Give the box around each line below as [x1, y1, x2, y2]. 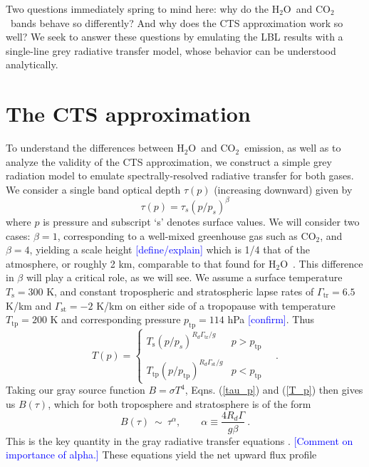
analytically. [6, 57, 58, 72]
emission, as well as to [244, 140, 341, 155]
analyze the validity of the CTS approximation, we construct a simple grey [6, 154, 332, 169]
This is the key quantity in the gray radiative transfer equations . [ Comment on [6, 433, 353, 448]
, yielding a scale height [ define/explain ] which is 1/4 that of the [29, 242, 310, 257]
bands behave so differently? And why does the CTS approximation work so [10, 15, 343, 30]
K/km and [6, 298, 52, 313]
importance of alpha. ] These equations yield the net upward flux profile [6, 447, 317, 462]
